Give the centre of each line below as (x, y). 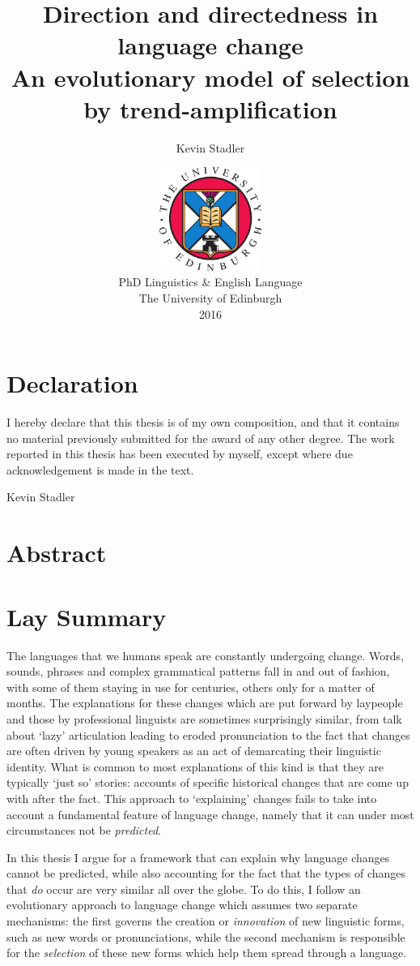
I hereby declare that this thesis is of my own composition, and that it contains (203, 422)
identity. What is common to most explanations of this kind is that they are (195, 766)
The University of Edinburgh (210, 297)
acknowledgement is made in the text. (100, 469)
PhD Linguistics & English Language (210, 282)
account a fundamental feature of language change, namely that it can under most (210, 814)
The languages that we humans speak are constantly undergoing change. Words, (205, 655)
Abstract (57, 553)
